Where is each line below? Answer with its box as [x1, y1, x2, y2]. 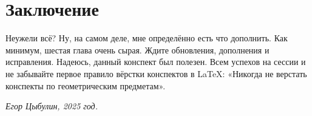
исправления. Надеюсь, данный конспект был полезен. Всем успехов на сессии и [5, 55, 306, 68]
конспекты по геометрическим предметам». [5, 79, 166, 92]
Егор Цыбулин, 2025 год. [5, 100, 98, 112]
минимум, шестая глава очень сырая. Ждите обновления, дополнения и [5, 43, 270, 56]
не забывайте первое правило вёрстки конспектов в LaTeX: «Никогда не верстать [5, 67, 307, 80]
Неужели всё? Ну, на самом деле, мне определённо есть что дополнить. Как [5, 32, 288, 44]
